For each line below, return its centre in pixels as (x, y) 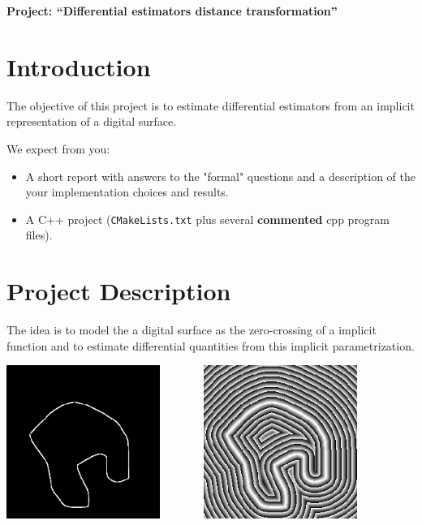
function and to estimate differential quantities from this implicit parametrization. (211, 345)
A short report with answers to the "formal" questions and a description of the (220, 176)
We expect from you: (58, 148)
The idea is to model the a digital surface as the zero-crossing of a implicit (192, 330)
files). (39, 235)
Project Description (119, 291)
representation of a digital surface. (92, 121)
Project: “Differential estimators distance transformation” (172, 11)
